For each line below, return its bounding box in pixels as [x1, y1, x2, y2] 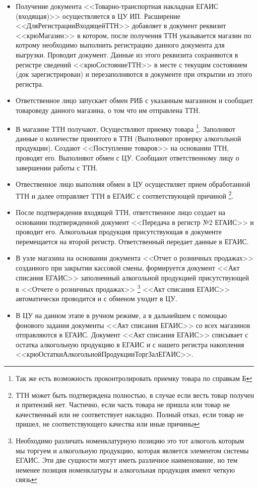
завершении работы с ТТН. [15, 162, 98, 172]
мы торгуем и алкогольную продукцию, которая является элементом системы [15, 445, 249, 455]
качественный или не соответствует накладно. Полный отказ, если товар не [15, 409, 244, 419]
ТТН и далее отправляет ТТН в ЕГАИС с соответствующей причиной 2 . [15, 189, 234, 201]
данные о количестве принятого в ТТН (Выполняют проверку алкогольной [15, 133, 241, 143]
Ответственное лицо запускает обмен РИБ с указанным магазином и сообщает [15, 95, 253, 106]
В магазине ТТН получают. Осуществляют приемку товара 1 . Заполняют [15, 122, 236, 134]
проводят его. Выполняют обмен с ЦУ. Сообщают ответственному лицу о [15, 152, 240, 162]
